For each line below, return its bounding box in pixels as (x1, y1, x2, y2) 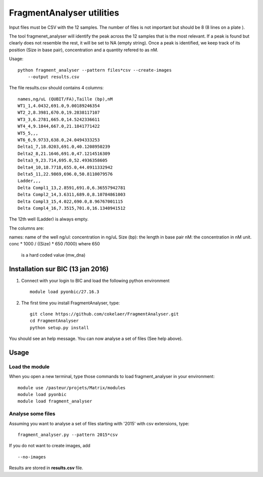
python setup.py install (30, 325, 89, 330)
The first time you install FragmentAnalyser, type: (21, 300, 120, 306)
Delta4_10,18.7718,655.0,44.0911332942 (18, 164, 113, 170)
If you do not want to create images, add (9, 443, 91, 449)
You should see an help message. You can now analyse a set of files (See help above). (9, 336, 183, 341)
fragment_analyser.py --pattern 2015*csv (18, 432, 118, 437)
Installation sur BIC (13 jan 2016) (9, 265, 109, 273)
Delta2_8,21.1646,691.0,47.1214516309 (18, 151, 111, 156)
